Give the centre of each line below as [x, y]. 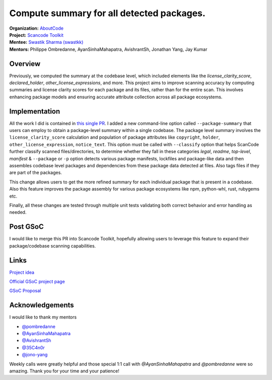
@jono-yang [35, 355]
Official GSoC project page [37, 281]
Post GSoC [26, 227]
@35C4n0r [33, 347]
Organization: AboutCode [37, 28]
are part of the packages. [36, 173]
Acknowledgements [42, 305]
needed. [18, 212]
